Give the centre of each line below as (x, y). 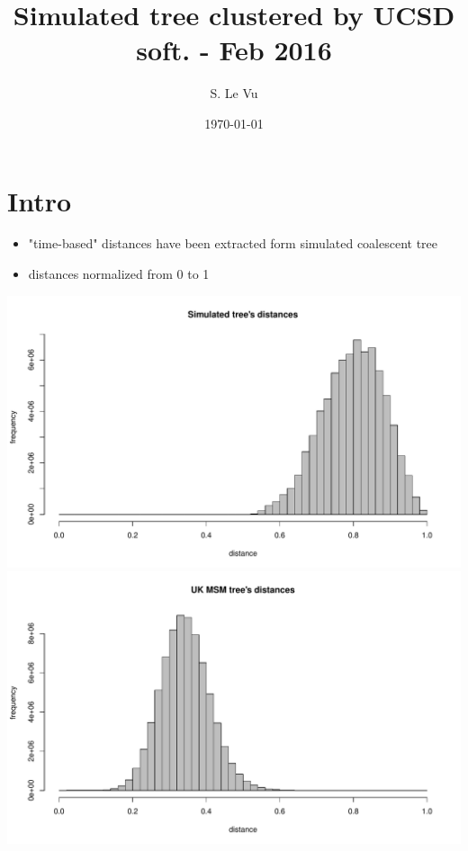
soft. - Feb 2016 (234, 50)
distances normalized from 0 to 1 (119, 274)
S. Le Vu (234, 93)
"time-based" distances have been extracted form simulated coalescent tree (233, 243)
